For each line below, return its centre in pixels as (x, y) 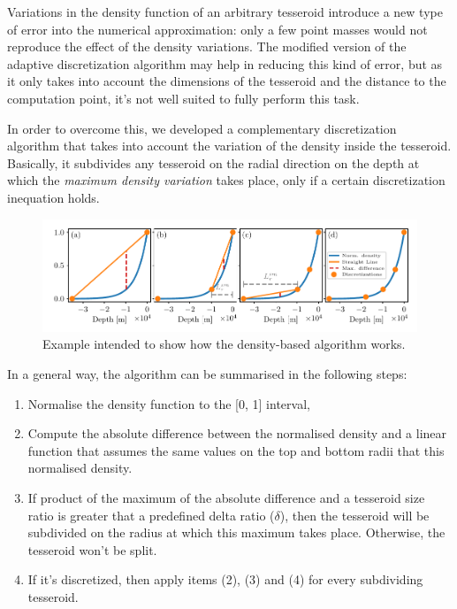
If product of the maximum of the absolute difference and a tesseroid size (226, 497)
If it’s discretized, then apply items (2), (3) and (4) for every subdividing (225, 579)
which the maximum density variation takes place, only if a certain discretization (226, 180)
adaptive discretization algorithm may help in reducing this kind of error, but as (225, 63)
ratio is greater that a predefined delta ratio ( (151, 515)
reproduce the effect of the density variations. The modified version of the (207, 46)
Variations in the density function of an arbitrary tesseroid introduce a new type (225, 12)
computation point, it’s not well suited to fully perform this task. (183, 98)
